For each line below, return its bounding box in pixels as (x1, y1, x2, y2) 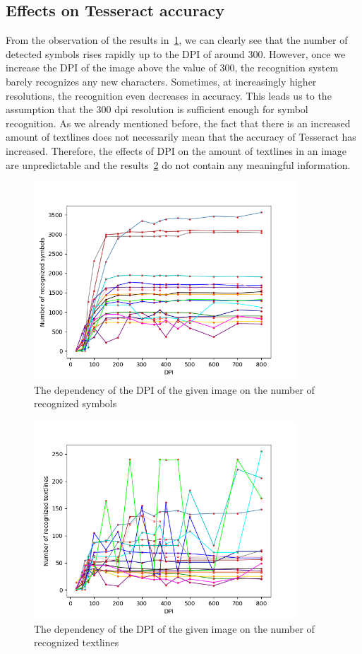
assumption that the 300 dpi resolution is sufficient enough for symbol (6, 102, 308, 117)
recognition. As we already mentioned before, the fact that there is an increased (6, 115, 351, 130)
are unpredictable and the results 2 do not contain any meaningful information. (6, 157, 351, 172)
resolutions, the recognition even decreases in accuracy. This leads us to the (6, 88, 332, 103)
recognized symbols (34, 396, 117, 411)
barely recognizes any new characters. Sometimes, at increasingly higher (6, 74, 317, 88)
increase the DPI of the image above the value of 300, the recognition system (6, 60, 339, 75)
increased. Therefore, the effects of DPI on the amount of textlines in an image (6, 143, 346, 158)
